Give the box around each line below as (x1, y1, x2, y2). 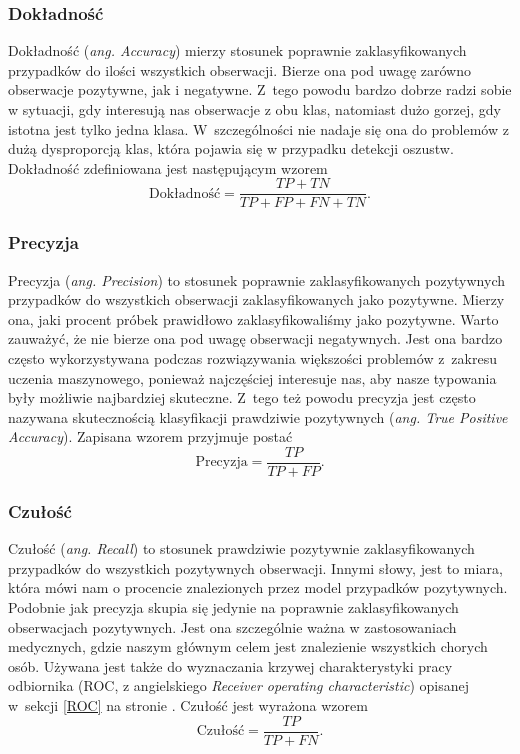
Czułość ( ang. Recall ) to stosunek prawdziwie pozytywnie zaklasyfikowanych (8, 538, 475, 559)
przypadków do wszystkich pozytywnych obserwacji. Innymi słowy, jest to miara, (8, 557, 503, 578)
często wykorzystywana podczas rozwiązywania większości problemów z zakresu (8, 348, 497, 369)
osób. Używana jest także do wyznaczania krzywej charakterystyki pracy (8, 655, 453, 676)
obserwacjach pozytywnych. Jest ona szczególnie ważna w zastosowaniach (8, 616, 457, 637)
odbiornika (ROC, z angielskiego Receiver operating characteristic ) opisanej (8, 675, 469, 696)
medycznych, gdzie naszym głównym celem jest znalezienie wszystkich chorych (8, 636, 488, 657)
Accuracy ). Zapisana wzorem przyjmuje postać (8, 426, 293, 447)
